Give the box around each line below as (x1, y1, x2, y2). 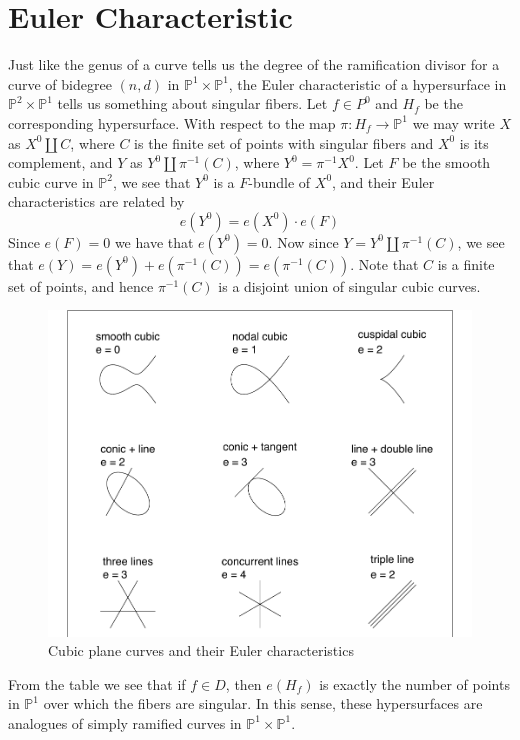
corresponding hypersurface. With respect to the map (8, 112, 336, 133)
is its (459, 132, 489, 153)
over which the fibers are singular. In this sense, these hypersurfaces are (43, 693, 483, 714)
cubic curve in (8, 171, 94, 192)
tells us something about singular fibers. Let (57, 93, 328, 114)
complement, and (8, 152, 113, 173)
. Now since (268, 231, 339, 252)
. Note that (350, 253, 419, 274)
